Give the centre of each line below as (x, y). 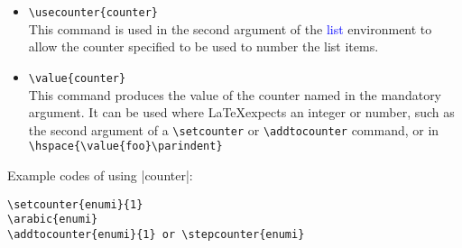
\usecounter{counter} (93, 13)
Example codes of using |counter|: (100, 175)
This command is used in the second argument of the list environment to (230, 28)
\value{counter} (77, 78)
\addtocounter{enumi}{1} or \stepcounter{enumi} (156, 234)
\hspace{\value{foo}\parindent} (125, 147)
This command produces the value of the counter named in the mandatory (235, 94)
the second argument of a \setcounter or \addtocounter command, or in (234, 129)
